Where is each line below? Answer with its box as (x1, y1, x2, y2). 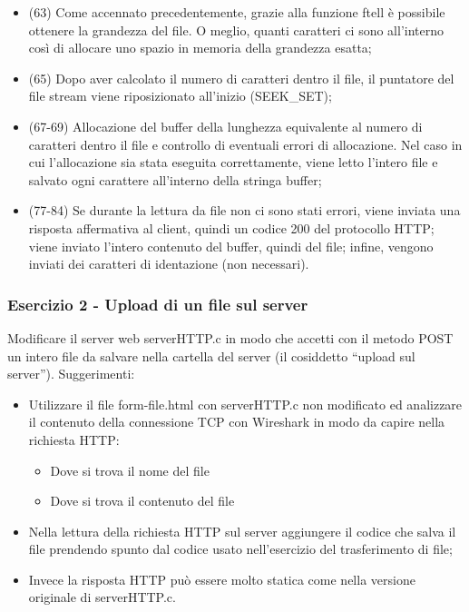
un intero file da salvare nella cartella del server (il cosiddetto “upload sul (7, 346, 415, 365)
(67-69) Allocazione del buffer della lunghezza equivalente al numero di (28, 116, 423, 135)
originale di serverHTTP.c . (28, 587, 176, 607)
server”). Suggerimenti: (7, 364, 135, 383)
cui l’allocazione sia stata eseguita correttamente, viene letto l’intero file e (28, 153, 438, 172)
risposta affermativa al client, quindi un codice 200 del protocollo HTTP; (28, 218, 435, 237)
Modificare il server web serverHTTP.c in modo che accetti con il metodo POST (7, 328, 454, 347)
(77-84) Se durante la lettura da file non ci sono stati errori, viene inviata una (28, 201, 461, 220)
